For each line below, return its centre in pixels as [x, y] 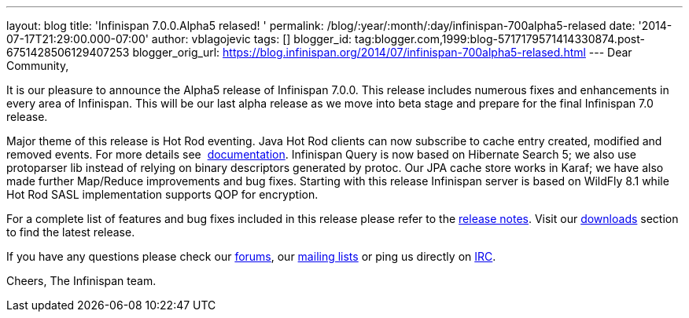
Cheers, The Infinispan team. [81, 281]
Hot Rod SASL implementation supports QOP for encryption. [162, 194]
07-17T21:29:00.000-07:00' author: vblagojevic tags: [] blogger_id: [179, 39]
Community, [38, 66]
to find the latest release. [71, 232]
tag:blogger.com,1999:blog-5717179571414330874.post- [500, 39]
